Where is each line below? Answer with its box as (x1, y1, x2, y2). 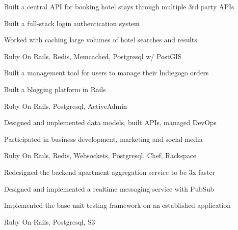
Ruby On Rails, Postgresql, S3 (4, 216, 95, 227)
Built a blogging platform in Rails (4, 84, 106, 94)
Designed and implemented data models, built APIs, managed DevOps (4, 117, 216, 128)
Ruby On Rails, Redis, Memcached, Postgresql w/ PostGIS (4, 51, 182, 61)
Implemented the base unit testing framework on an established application (4, 200, 231, 210)
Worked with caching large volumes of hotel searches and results (4, 34, 197, 45)
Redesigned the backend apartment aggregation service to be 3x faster (4, 166, 215, 177)
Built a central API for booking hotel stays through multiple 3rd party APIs (4, 1, 234, 11)
